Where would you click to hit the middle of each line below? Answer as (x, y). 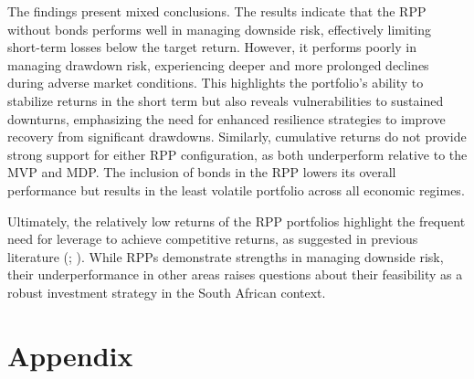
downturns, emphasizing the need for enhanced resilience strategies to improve (226, 118)
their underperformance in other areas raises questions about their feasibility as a (235, 274)
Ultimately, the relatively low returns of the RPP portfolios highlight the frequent (237, 221)
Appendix (70, 355)
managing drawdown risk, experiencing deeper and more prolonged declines (218, 64)
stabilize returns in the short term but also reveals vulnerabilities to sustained (226, 100)
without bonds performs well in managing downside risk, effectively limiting (220, 29)
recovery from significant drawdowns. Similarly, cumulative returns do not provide (237, 137)
